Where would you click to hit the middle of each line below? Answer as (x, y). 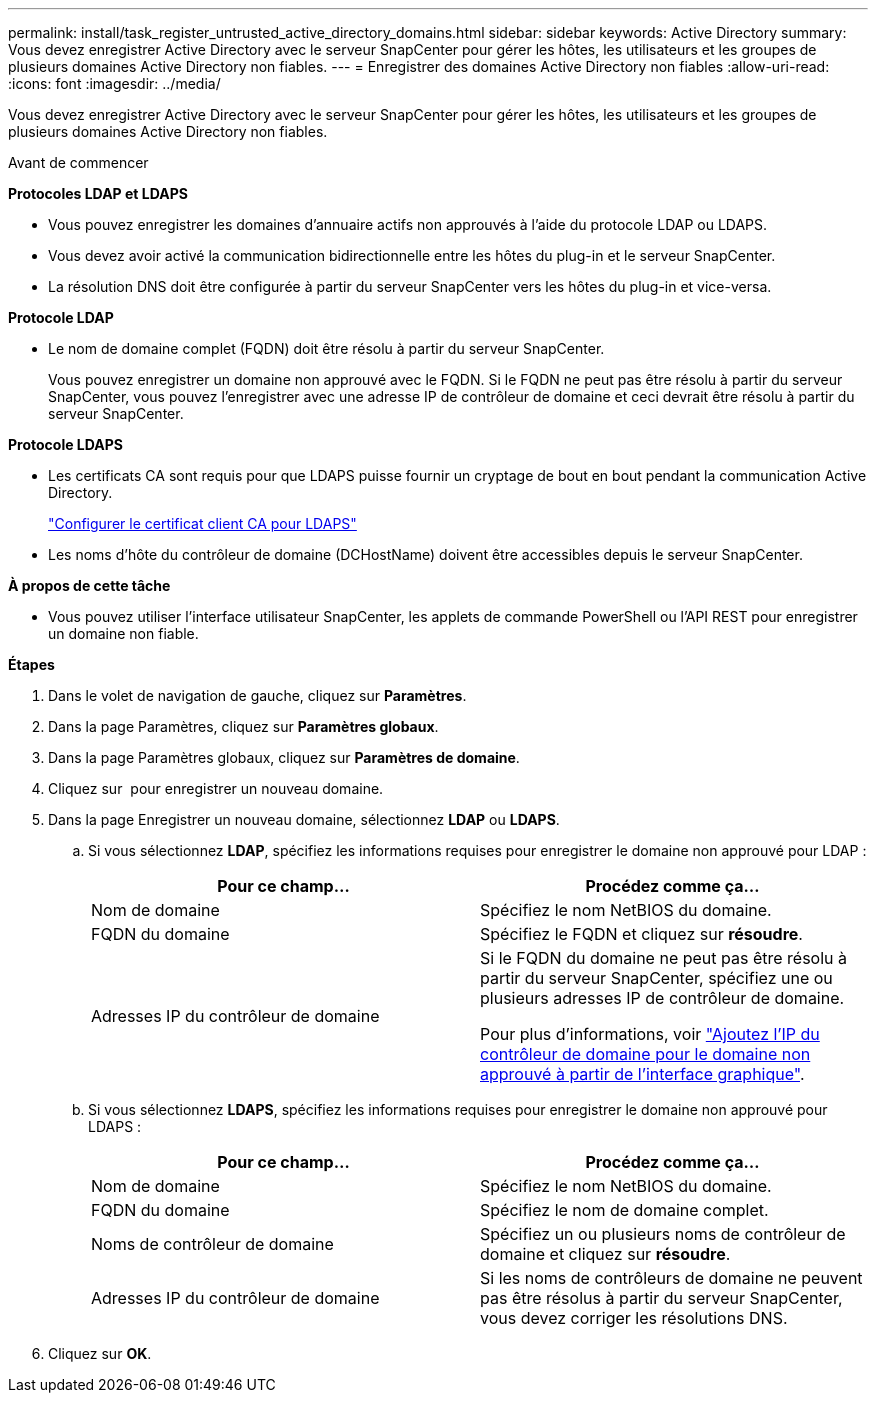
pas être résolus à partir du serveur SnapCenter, (661, 1298)
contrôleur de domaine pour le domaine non (645, 1054)
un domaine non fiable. (123, 633)
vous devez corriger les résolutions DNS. (634, 1318)
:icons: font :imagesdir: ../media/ (114, 83)
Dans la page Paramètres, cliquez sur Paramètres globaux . (243, 726)
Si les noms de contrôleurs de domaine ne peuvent (671, 1278)
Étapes (31, 664)
